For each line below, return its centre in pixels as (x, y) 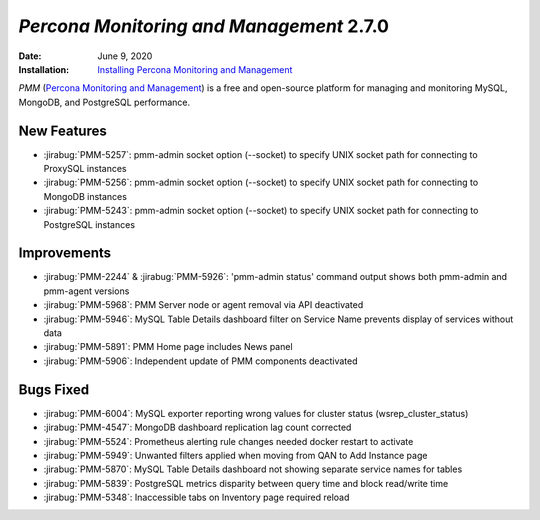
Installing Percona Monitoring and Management (195, 69)
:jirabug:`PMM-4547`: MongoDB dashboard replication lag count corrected (197, 427)
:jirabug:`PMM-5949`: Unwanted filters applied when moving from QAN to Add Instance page (235, 455)
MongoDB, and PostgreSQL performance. (104, 102)
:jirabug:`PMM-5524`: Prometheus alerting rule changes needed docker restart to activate (228, 441)
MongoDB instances (85, 196)
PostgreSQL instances (89, 224)
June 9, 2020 (125, 56)
